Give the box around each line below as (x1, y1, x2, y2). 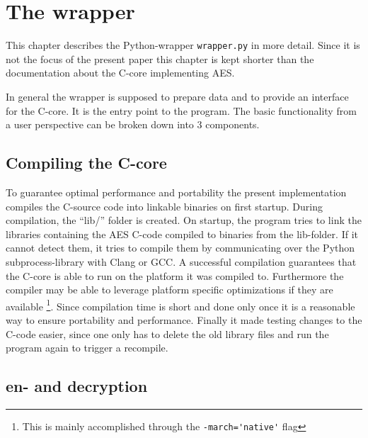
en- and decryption (6, 375, 148, 397)
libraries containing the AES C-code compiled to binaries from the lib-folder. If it (6, 226, 358, 241)
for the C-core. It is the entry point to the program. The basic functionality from (6, 103, 357, 118)
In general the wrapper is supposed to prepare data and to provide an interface (6, 89, 349, 103)
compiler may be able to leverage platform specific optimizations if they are (6, 282, 333, 297)
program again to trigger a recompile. (6, 340, 168, 355)
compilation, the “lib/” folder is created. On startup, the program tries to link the (6, 213, 362, 228)
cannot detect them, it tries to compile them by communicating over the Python (6, 240, 355, 255)
